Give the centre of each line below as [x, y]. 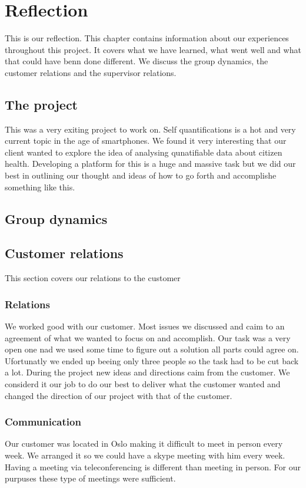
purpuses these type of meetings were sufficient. [90, 478]
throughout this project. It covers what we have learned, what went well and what [153, 49]
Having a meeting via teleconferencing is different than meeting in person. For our [153, 466]
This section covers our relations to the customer [93, 278]
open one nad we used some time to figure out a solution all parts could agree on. [152, 349]
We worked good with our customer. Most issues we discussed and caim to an [145, 326]
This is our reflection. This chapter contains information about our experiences [147, 38]
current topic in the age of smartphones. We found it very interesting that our [146, 141]
